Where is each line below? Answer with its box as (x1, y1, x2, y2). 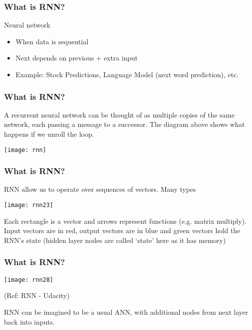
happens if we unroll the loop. (4, 129, 94, 139)
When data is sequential (15, 36, 89, 46)
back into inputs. (4, 316, 55, 327)
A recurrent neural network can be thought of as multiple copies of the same (4, 109, 235, 120)
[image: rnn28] (4, 276, 54, 283)
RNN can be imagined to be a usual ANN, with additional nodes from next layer (4, 306, 249, 317)
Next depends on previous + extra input (15, 53, 138, 63)
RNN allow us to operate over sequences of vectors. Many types (4, 184, 196, 194)
